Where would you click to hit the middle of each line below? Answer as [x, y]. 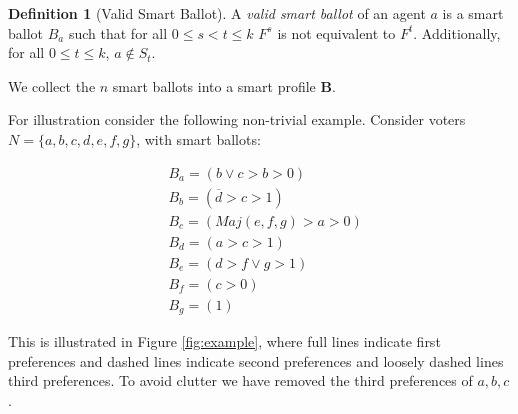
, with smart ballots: [198, 138]
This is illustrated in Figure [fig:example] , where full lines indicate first [224, 341]
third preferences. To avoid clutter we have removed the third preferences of [240, 380]
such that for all [118, 32]
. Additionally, [457, 32]
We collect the [52, 85]
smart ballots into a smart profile [214, 85]
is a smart [473, 13]
